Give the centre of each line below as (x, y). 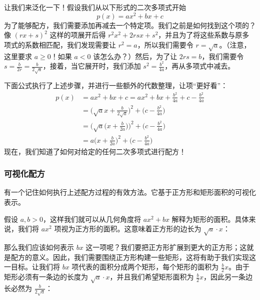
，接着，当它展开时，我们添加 (92, 66)
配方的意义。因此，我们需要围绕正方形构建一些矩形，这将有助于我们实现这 (133, 257)
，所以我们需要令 (165, 44)
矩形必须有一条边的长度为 (46, 277)
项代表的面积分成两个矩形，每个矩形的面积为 (145, 267)
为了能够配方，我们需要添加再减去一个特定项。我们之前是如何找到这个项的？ (130, 25)
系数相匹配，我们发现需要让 (70, 44)
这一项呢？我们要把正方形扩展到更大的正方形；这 (166, 247)
